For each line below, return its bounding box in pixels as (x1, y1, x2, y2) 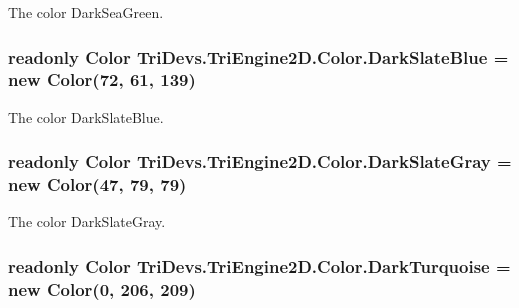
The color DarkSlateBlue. (8, 106, 164, 127)
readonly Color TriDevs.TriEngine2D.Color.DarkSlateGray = (8, 149, 512, 174)
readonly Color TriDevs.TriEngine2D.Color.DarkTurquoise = (8, 253, 511, 278)
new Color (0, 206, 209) (8, 276, 196, 301)
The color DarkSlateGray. (8, 211, 166, 232)
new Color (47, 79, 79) (8, 172, 187, 197)
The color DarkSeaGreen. (8, 2, 164, 22)
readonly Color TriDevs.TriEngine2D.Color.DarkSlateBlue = (8, 44, 509, 69)
